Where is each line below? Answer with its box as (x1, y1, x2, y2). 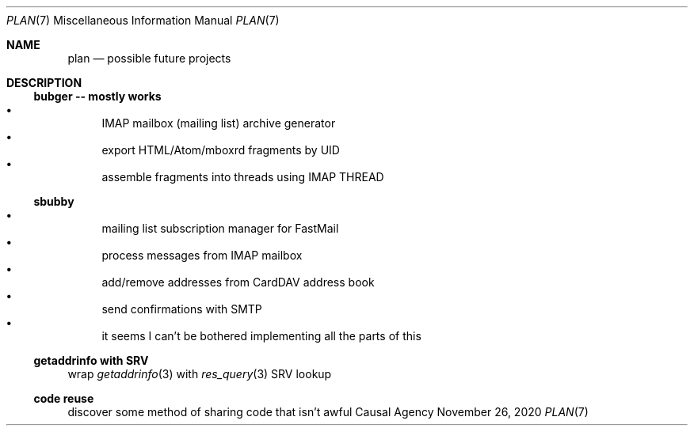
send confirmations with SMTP (101, 302, 262, 316)
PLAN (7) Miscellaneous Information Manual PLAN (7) (6, 13, 280, 27)
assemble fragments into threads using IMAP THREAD (101, 170, 384, 184)
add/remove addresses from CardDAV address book (101, 275, 375, 289)
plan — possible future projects (67, 51, 231, 65)
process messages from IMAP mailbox (101, 248, 303, 262)
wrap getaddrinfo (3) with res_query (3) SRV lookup (67, 367, 332, 381)
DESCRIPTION (6, 76, 82, 89)
